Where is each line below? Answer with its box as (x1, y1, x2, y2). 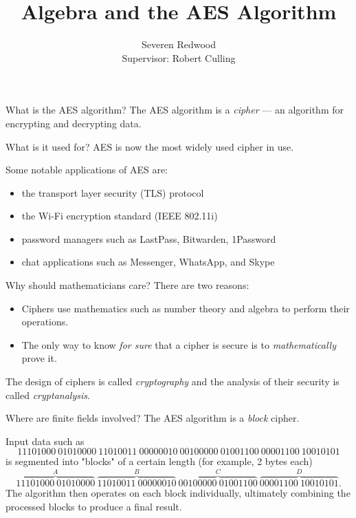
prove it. (21, 351, 57, 365)
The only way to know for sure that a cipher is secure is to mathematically (21, 337, 336, 352)
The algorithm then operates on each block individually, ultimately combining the (5, 486, 351, 500)
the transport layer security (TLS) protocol (21, 185, 204, 199)
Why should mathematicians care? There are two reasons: (5, 278, 249, 292)
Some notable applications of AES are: (5, 162, 168, 177)
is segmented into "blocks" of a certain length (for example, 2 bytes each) (5, 454, 313, 468)
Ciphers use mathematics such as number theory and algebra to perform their (21, 301, 350, 315)
